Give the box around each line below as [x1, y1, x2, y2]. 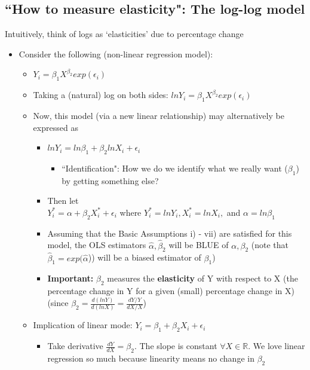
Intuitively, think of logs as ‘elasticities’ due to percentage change [5, 27, 244, 40]
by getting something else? [62, 174, 159, 186]
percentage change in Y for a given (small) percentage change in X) [47, 285, 294, 297]
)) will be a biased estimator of [88, 251, 201, 264]
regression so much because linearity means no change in [47, 351, 254, 364]
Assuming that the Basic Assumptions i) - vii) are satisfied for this [47, 227, 292, 239]
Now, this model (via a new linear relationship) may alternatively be [33, 109, 284, 121]
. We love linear [248, 340, 305, 352]
